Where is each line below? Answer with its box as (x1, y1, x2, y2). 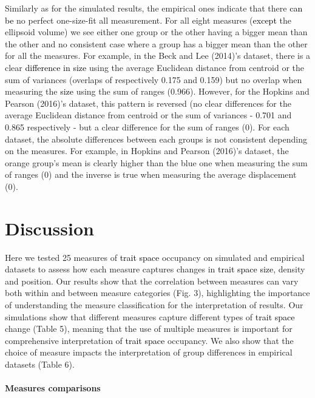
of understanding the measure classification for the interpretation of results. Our (5, 298, 303, 311)
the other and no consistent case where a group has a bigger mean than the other (5, 37, 308, 50)
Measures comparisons (5, 382, 101, 394)
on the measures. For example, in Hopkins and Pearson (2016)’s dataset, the (5, 144, 289, 157)
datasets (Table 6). (5, 357, 75, 370)
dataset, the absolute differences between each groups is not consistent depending (5, 132, 307, 145)
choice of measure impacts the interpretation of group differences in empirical (5, 346, 293, 359)
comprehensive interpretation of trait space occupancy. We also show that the (5, 334, 294, 346)
